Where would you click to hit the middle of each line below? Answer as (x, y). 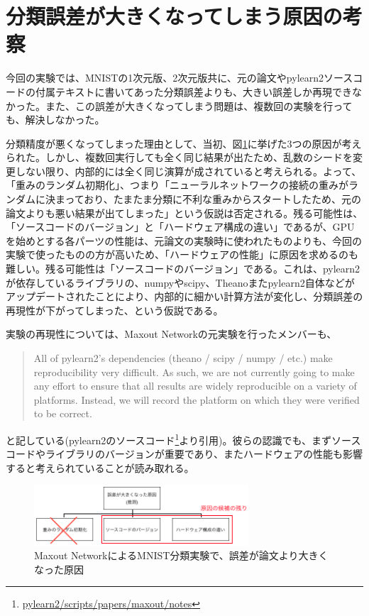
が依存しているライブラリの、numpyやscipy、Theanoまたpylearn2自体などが (180, 282)
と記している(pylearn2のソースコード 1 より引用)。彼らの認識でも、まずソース (183, 439)
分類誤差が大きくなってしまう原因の (174, 16)
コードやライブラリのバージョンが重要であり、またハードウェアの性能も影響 (184, 454)
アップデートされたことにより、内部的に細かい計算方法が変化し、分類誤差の (184, 296)
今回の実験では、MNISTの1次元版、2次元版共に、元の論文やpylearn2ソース (180, 78)
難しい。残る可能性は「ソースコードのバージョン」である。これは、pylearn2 (183, 269)
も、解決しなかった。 (55, 120)
